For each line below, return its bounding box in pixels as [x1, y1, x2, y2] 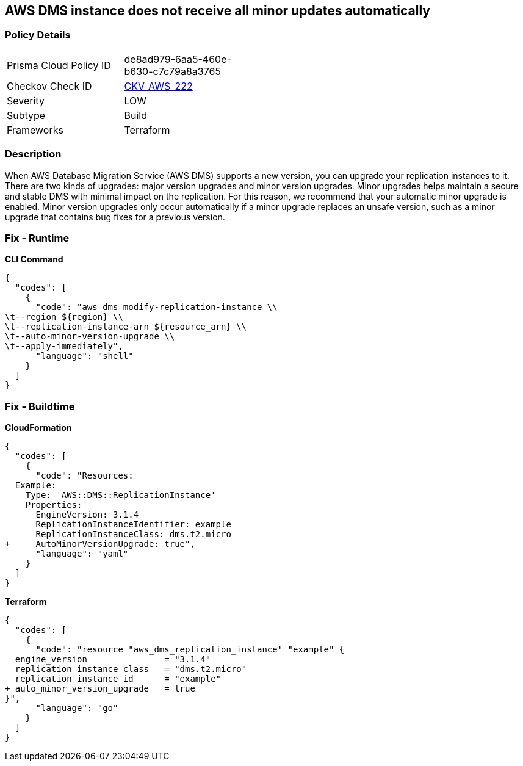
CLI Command [5, 254, 63, 265]
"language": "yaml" [35, 549, 129, 559]
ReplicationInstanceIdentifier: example [35, 519, 231, 530]
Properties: [25, 500, 82, 510]
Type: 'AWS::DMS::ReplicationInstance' [25, 490, 216, 500]
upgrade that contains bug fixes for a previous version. [5, 211, 225, 222]
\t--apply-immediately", [5, 341, 123, 352]
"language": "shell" [35, 351, 134, 361]
